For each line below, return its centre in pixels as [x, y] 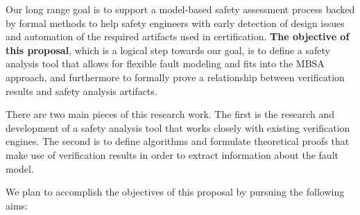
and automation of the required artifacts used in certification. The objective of [178, 36]
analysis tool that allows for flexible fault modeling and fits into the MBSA [165, 63]
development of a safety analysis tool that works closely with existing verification [178, 127]
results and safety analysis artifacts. [82, 91]
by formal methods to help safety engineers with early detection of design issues [175, 23]
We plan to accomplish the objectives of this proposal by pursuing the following [175, 192]
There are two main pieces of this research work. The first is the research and [170, 114]
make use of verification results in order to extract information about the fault [172, 154]
